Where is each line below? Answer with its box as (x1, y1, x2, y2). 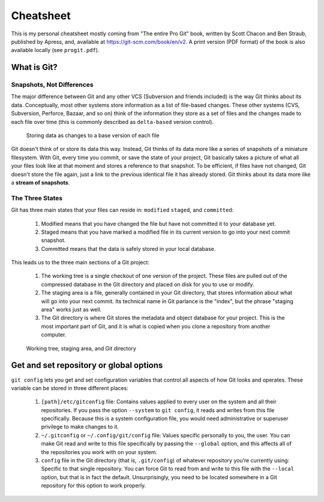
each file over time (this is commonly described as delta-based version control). (11, 118, 214, 125)
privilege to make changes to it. (41, 423, 119, 431)
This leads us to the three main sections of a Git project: (11, 259, 150, 266)
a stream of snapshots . (11, 179, 70, 186)
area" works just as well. (41, 306, 102, 313)
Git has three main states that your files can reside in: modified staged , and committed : (11, 207, 234, 214)
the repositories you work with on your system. (41, 448, 158, 455)
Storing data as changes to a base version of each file (26, 132, 160, 139)
